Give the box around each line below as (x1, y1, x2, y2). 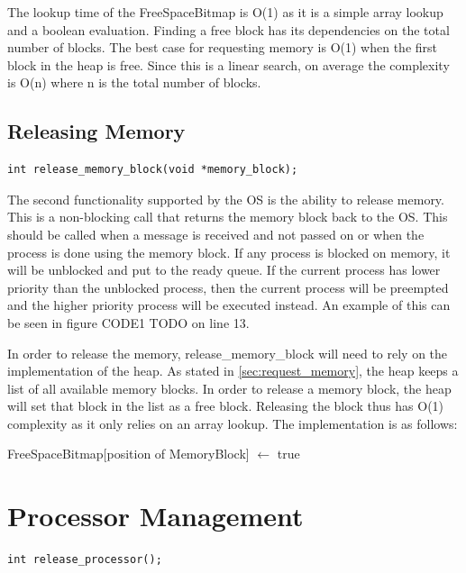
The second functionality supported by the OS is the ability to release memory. (7, 189, 444, 208)
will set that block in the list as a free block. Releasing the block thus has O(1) (7, 396, 444, 415)
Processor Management (7, 497, 304, 534)
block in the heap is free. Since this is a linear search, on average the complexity (7, 55, 450, 74)
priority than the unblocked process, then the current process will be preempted (7, 277, 449, 296)
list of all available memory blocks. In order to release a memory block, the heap (7, 378, 452, 397)
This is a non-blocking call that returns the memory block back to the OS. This (7, 207, 448, 226)
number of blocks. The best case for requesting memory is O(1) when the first (7, 38, 438, 57)
